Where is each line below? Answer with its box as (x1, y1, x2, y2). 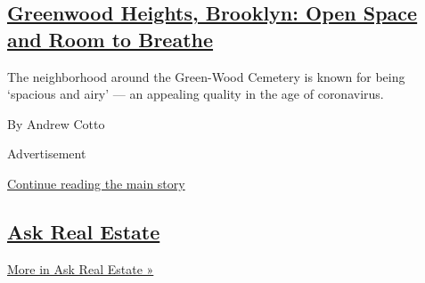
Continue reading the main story (7, 174, 185, 192)
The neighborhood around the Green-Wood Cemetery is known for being (7, 67, 405, 85)
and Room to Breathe (7, 25, 214, 53)
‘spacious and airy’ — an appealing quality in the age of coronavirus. (7, 85, 384, 103)
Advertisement (7, 144, 86, 163)
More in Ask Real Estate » (7, 259, 154, 278)
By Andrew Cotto (7, 114, 105, 133)
